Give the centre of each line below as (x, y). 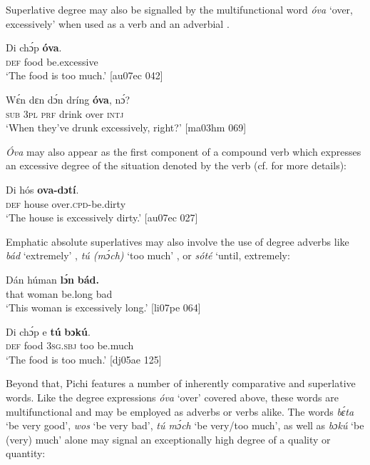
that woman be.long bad (59, 293)
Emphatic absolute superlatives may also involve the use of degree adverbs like (178, 241)
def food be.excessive (52, 61)
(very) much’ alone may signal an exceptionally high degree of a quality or (168, 439)
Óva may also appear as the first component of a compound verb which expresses (184, 151)
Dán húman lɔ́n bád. (52, 279)
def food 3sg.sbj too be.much (70, 345)
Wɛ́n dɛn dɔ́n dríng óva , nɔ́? (68, 99)
